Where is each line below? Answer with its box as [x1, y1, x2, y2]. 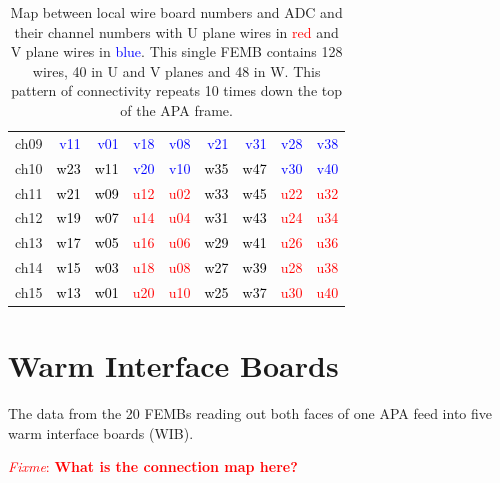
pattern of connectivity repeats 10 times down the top [11, 80, 342, 101]
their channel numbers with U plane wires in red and [14, 21, 339, 42]
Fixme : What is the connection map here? [8, 456, 298, 477]
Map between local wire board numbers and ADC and [10, 2, 343, 22]
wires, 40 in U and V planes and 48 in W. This [32, 60, 321, 81]
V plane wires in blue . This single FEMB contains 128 [10, 41, 343, 62]
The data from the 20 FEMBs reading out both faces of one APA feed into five [8, 403, 493, 424]
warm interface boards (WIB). [8, 422, 194, 443]
